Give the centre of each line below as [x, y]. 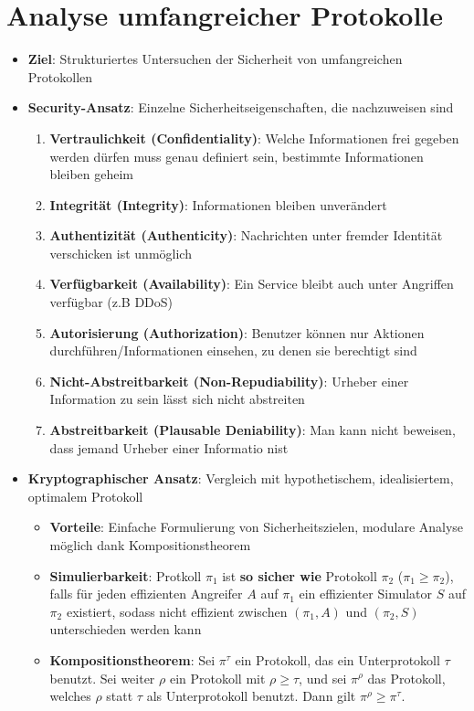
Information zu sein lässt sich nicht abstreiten [177, 399]
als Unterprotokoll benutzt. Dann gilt [251, 696]
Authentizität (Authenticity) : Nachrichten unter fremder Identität [246, 235]
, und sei [323, 678]
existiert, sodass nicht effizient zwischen [177, 611]
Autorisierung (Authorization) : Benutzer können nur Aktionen [237, 332]
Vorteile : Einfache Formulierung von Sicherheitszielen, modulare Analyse [257, 527]
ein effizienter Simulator [366, 594]
